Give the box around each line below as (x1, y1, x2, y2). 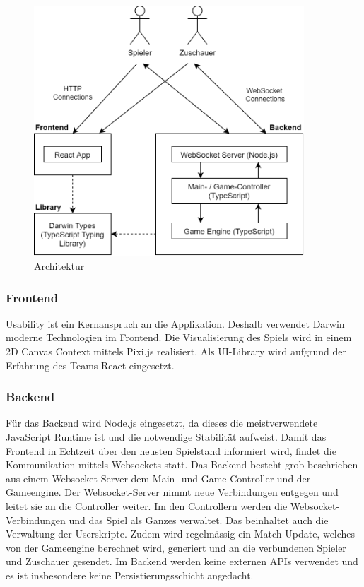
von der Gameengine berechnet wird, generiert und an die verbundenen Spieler (6, 540, 346, 555)
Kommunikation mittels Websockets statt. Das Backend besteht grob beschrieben (6, 457, 358, 472)
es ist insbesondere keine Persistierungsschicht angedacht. (6, 567, 254, 582)
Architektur (34, 259, 85, 273)
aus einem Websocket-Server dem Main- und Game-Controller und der (6, 470, 311, 485)
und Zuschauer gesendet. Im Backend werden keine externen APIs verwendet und (6, 554, 358, 569)
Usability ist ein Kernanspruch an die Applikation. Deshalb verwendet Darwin (6, 316, 345, 331)
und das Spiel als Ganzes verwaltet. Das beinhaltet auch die (69, 512, 329, 527)
